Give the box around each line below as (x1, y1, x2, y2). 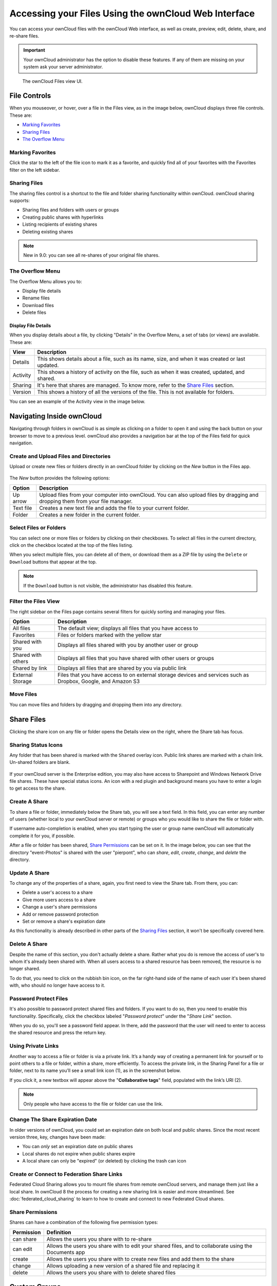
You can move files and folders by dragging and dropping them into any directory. (9, 701, 183, 707)
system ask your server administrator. (23, 64, 103, 70)
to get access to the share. (9, 785, 66, 792)
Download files (22, 302, 54, 308)
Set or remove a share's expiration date (22, 918, 106, 924)
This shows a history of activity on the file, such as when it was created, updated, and (37, 368, 245, 376)
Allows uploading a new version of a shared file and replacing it (46, 1262, 200, 1269)
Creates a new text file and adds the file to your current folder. (39, 504, 190, 511)
